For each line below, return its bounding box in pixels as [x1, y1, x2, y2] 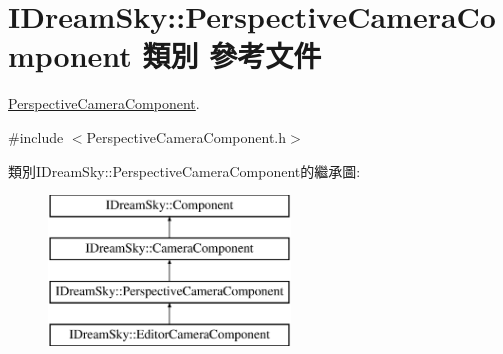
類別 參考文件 [142, 35, 322, 76]
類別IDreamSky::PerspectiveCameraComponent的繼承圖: [8, 160, 361, 181]
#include [8, 126, 64, 147]
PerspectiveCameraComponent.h [86, 126, 287, 147]
